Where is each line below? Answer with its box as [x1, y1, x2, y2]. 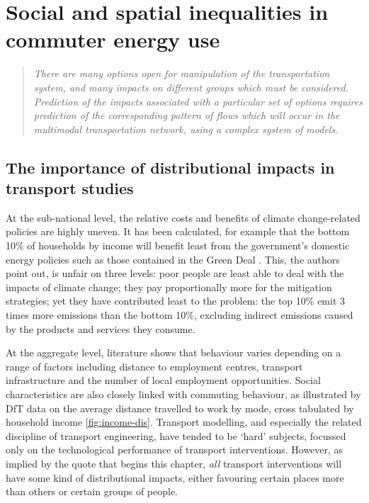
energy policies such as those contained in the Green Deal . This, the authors [6, 252, 340, 266]
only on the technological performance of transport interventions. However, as [6, 442, 344, 457]
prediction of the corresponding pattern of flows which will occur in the [33, 108, 340, 123]
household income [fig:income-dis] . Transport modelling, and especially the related [6, 414, 362, 429]
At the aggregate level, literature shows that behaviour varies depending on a [6, 345, 341, 360]
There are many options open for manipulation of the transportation [33, 66, 330, 81]
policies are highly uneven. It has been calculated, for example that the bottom [6, 224, 350, 239]
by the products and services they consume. [6, 321, 195, 336]
